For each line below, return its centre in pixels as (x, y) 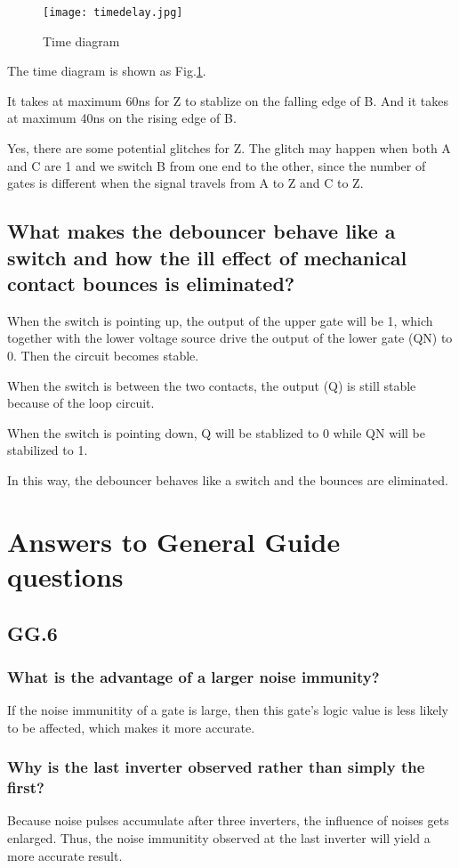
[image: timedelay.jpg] (113, 12)
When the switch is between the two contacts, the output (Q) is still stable (212, 385)
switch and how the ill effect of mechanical (207, 257)
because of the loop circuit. (81, 403)
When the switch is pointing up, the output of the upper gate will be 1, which (220, 320)
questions (65, 576)
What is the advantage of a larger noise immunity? (193, 676)
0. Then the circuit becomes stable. (103, 355)
